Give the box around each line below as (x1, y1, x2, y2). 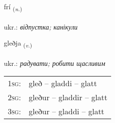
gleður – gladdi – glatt (29, 105, 104, 117)
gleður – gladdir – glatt (29, 91, 108, 103)
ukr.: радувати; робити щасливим (4, 58, 105, 68)
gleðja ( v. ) (4, 38, 33, 49)
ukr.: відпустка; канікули (4, 21, 78, 31)
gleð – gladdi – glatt (29, 77, 97, 89)
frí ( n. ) (4, 1, 22, 13)
